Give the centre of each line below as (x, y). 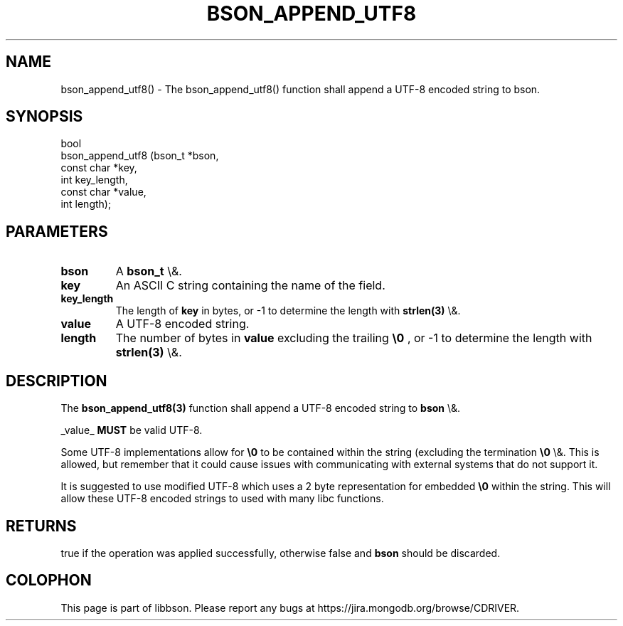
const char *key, (99, 168)
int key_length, (94, 180)
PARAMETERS (57, 231)
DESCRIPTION (57, 381)
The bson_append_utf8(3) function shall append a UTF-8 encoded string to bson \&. (261, 408)
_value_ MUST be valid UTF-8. (132, 430)
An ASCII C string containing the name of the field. (250, 286)
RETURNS (41, 526)
